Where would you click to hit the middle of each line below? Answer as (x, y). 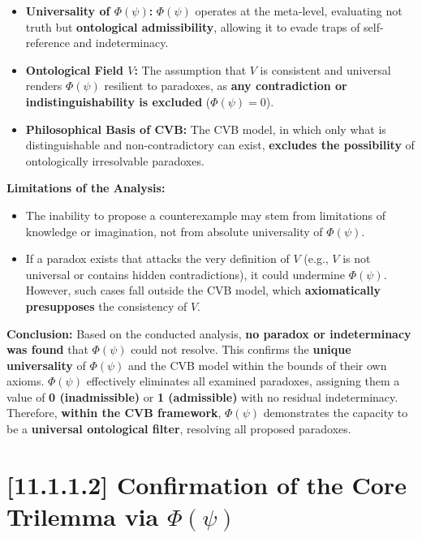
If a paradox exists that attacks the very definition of (157, 258)
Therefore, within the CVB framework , (114, 413)
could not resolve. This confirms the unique (241, 349)
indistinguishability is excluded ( (118, 101)
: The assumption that (190, 69)
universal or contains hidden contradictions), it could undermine (185, 274)
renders (44, 86)
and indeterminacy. (121, 43)
